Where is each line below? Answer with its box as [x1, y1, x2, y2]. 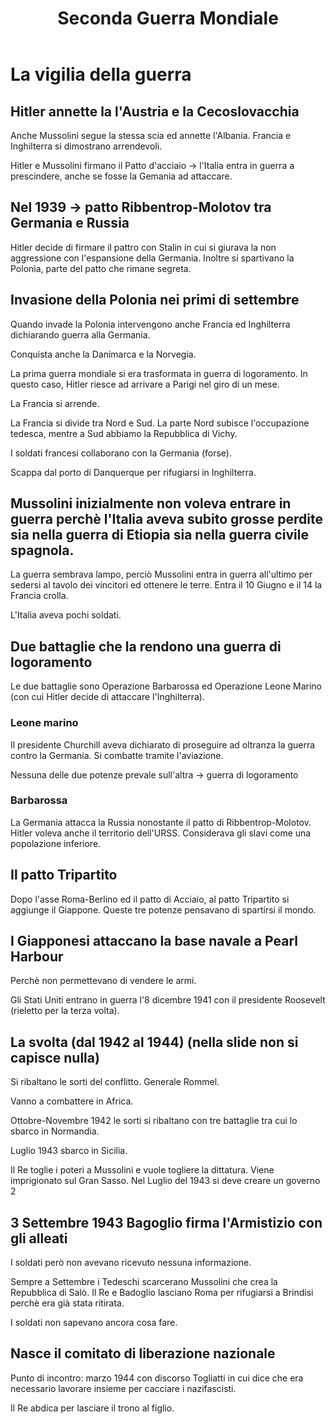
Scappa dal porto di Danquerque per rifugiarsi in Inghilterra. [10, 466, 257, 478]
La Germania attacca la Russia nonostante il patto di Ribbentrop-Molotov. [10, 816, 312, 828]
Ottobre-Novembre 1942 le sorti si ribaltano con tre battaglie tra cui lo [10, 1115, 298, 1127]
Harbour [10, 948, 64, 966]
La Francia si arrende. [10, 397, 100, 409]
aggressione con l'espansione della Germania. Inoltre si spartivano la [10, 252, 295, 264]
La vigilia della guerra [10, 63, 192, 86]
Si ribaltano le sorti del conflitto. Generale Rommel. [10, 1076, 220, 1088]
